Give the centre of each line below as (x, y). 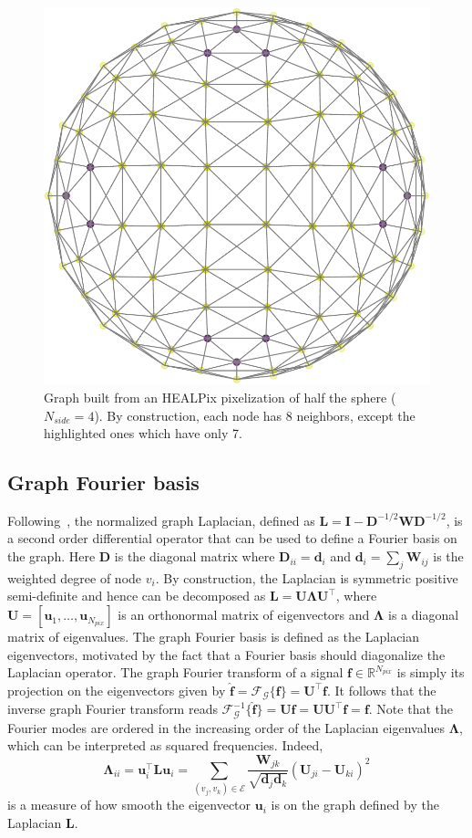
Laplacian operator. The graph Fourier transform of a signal (175, 672)
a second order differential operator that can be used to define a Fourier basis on (232, 538)
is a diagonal (423, 615)
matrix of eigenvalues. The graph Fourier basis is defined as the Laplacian (214, 637)
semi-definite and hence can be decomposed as (137, 596)
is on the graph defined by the (355, 805)
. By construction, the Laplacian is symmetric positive (307, 577)
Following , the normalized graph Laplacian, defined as (161, 520)
